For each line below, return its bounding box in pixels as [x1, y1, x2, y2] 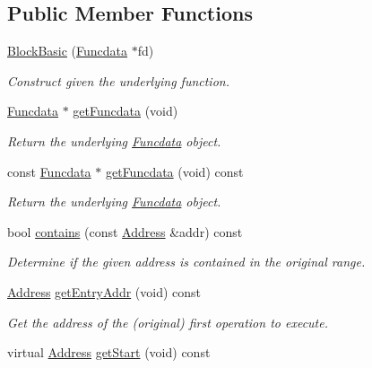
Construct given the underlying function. [7, 71, 229, 90]
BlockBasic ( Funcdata [7, 41, 128, 60]
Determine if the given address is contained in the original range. [7, 252, 366, 271]
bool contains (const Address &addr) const [7, 222, 243, 241]
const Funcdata [7, 162, 91, 180]
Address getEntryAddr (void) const [7, 282, 202, 301]
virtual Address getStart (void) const [7, 343, 211, 362]
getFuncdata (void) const [105, 162, 244, 180]
